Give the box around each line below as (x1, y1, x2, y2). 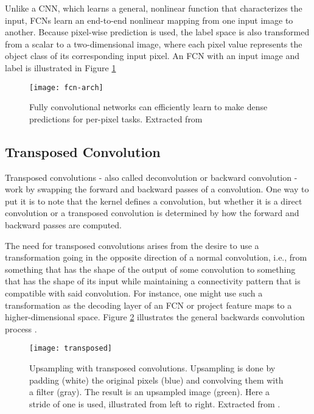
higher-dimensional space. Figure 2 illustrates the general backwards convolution (5, 310, 305, 323)
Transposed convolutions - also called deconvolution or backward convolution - (5, 170, 298, 183)
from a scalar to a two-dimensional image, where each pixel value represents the (5, 37, 302, 50)
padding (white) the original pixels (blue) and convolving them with (29, 373, 284, 386)
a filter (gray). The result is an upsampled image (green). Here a (29, 385, 270, 398)
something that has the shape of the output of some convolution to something (5, 262, 296, 275)
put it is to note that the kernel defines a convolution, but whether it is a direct (5, 194, 302, 207)
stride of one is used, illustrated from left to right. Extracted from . (29, 397, 281, 410)
